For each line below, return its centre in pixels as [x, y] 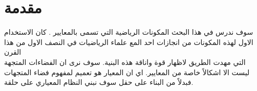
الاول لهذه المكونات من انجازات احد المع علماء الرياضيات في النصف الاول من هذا [129, 42]
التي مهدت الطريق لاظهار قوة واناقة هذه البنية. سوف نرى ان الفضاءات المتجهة [125, 62]
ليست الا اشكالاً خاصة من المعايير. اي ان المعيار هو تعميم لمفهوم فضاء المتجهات [127, 72]
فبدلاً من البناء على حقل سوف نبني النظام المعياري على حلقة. [99, 82]
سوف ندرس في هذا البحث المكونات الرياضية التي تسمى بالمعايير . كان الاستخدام [129, 32]
